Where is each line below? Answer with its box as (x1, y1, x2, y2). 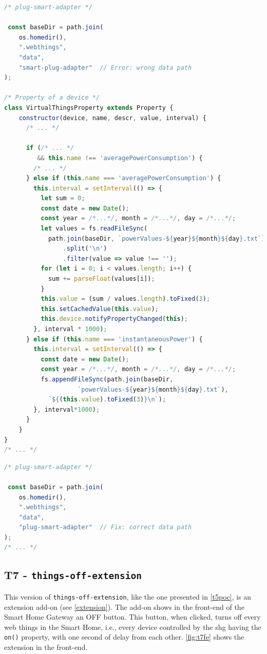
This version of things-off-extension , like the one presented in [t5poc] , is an (4, 591, 252, 602)
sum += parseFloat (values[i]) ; (48, 275, 155, 283)
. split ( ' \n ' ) (63, 245, 107, 253)
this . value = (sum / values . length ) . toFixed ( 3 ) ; (41, 295, 211, 303)
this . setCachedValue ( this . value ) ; (41, 305, 159, 313)
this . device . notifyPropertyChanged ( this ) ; (41, 315, 188, 323)
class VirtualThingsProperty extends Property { (4, 104, 174, 111)
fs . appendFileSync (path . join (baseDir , (41, 375, 174, 383)
